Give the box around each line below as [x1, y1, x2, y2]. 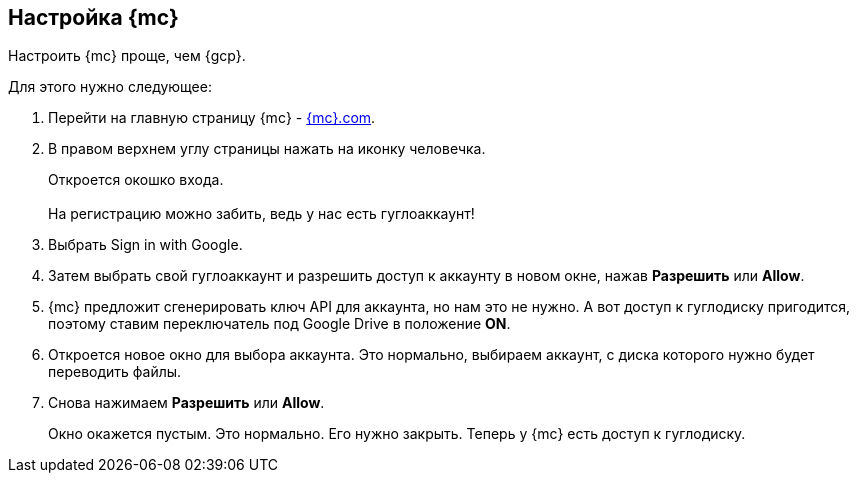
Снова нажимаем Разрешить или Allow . [48, 394, 325, 412]
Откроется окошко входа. [48, 171, 224, 189]
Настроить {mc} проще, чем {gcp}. [8, 47, 246, 65]
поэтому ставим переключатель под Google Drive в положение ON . [48, 315, 511, 333]
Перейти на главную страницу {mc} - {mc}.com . [48, 109, 376, 127]
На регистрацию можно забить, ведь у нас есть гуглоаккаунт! [48, 205, 475, 223]
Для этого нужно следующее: [8, 78, 212, 96]
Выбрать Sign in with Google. [48, 236, 243, 254]
